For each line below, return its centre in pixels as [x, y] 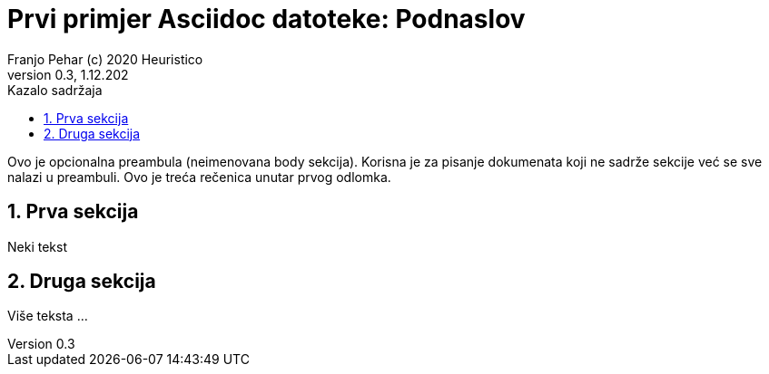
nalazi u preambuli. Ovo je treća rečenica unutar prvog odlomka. [199, 177]
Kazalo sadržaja [55, 90]
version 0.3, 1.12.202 [68, 74]
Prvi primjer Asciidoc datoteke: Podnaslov [266, 19]
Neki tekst [37, 246]
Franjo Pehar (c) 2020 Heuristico [105, 59]
